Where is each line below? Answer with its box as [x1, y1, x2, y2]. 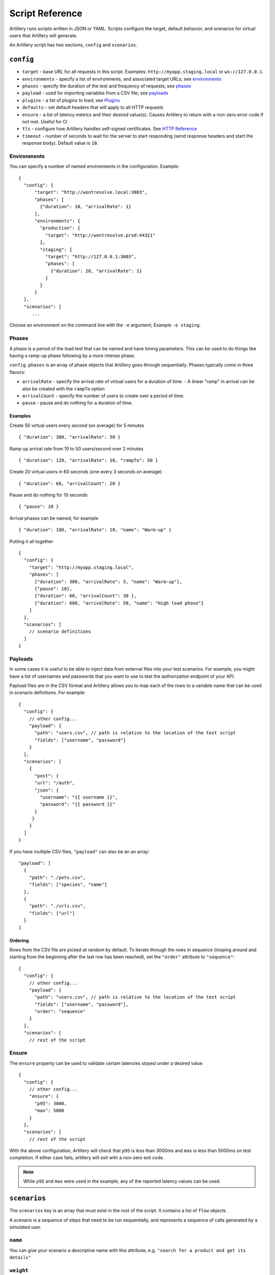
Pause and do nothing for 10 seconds [9, 492, 88, 498]
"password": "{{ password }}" [40, 801, 116, 807]
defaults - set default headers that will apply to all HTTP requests [22, 105, 163, 111]
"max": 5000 [34, 1108, 65, 1114]
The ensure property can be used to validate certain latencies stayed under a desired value [9, 1060, 203, 1066]
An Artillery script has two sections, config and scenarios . [9, 42, 137, 48]
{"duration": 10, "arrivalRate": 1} [40, 204, 132, 210]
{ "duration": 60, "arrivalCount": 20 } [18, 480, 121, 487]
